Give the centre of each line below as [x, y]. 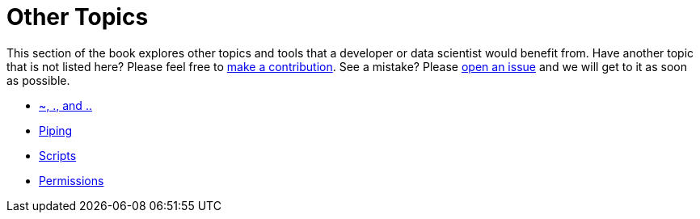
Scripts [58, 155]
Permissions [72, 180]
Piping [56, 130]
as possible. [38, 80]
